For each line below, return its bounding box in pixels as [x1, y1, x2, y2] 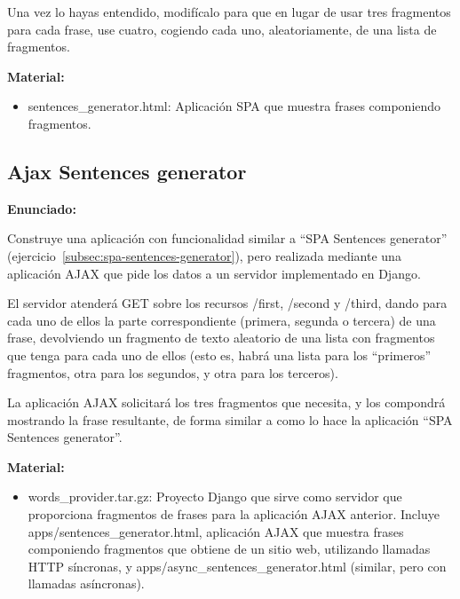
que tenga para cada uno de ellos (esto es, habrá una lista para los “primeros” [7, 345, 432, 364]
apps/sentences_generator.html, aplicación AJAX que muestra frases [28, 522, 404, 540]
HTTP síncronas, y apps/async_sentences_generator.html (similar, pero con [28, 556, 447, 575]
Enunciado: [7, 199, 76, 217]
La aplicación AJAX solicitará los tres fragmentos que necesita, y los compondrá [7, 393, 446, 412]
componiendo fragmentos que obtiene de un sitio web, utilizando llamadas [28, 540, 431, 558]
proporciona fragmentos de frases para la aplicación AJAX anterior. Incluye [28, 505, 440, 524]
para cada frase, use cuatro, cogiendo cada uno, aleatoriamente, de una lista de [7, 20, 437, 38]
